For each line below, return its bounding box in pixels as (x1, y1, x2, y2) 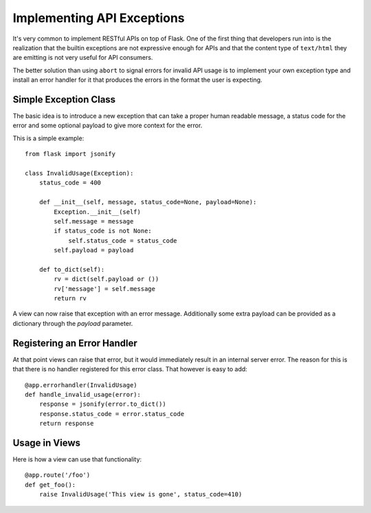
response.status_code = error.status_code (38, 410, 185, 417)
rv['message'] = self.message (54, 285, 156, 292)
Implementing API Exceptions (12, 10, 185, 25)
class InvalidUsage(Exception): (25, 169, 134, 177)
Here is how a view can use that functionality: (12, 455, 142, 463)
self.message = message (54, 217, 134, 225)
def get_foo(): (25, 481, 76, 488)
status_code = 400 (38, 179, 102, 187)
